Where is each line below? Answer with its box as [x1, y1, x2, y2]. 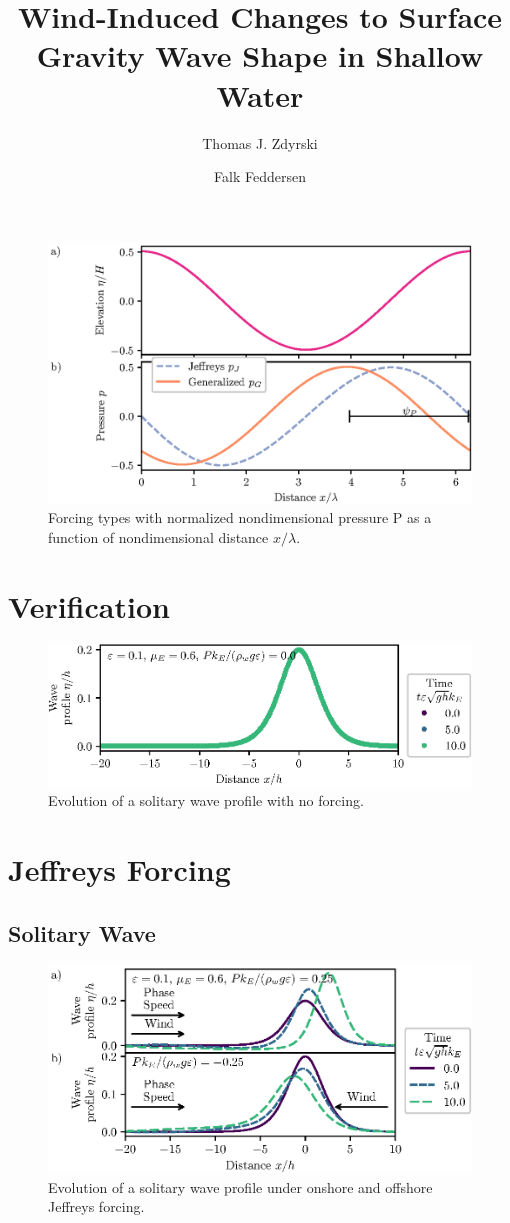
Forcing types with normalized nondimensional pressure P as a [48, 507, 432, 528]
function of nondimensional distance [48, 526, 269, 547]
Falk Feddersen [214, 166, 306, 187]
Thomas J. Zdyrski [202, 132, 318, 153]
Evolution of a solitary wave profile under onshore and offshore [48, 1176, 433, 1197]
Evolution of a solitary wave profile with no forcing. [48, 790, 364, 811]
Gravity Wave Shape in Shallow [36, 35, 484, 76]
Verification [8, 585, 170, 626]
